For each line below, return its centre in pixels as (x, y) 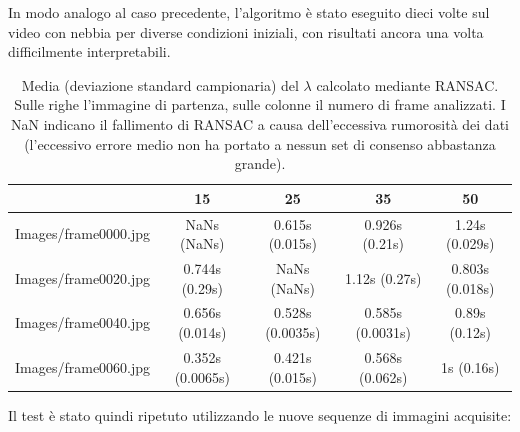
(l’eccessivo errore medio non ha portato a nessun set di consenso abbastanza (260, 143)
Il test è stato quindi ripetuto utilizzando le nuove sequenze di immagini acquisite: (260, 414)
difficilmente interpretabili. (89, 51)
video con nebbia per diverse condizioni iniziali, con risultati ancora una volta (246, 31)
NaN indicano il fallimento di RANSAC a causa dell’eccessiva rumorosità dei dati (260, 123)
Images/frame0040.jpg (83, 322)
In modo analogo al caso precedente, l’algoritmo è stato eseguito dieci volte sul (249, 12)
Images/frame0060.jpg (83, 366)
